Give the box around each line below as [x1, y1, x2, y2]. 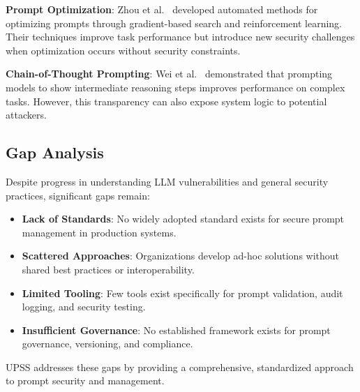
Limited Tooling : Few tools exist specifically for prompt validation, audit [22, 285, 343, 300]
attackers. [6, 107, 47, 122]
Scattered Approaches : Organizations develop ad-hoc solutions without [22, 248, 340, 263]
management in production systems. [22, 225, 177, 239]
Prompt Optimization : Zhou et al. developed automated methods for [6, 2, 318, 16]
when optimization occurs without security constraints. [6, 43, 241, 57]
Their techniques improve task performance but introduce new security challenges [6, 29, 355, 44]
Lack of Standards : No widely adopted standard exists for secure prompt [22, 211, 345, 226]
